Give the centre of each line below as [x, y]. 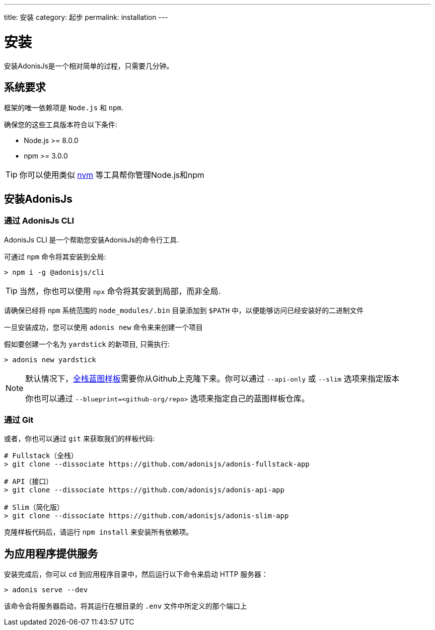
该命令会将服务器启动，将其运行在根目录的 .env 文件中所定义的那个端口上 [126, 606]
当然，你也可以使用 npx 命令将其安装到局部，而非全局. [120, 291]
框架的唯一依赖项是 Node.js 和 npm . [64, 108]
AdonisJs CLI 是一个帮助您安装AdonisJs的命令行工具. [91, 239]
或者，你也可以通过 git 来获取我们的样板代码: [79, 439]
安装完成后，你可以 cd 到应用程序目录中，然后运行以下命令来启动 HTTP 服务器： [136, 574]
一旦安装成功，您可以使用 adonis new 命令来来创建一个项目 [104, 327]
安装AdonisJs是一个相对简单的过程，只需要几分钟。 [89, 66]
